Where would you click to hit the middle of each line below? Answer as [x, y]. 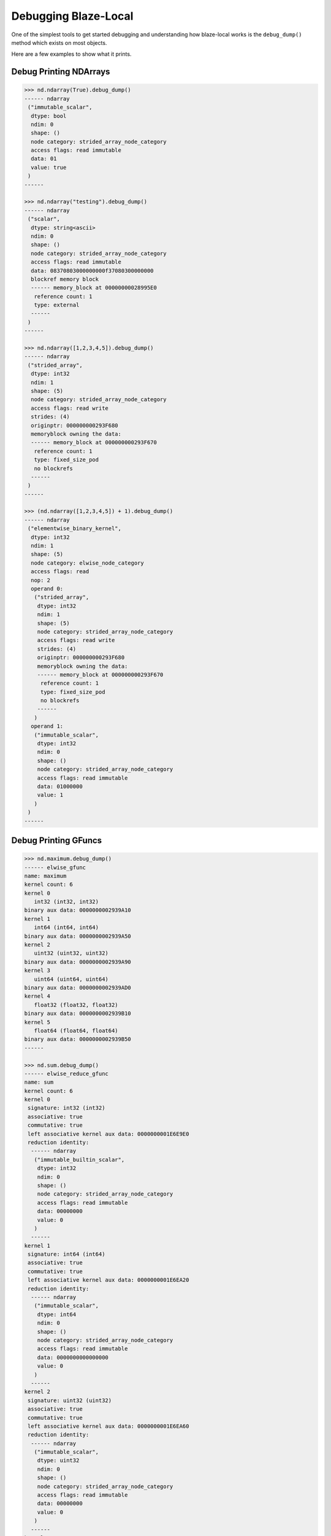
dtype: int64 [57, 1314]
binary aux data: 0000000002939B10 [78, 1013]
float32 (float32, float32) [76, 1005]
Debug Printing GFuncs [57, 840]
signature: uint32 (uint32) [70, 1400]
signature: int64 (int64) [67, 1254]
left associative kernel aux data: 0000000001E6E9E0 [108, 1134]
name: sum [39, 1082]
